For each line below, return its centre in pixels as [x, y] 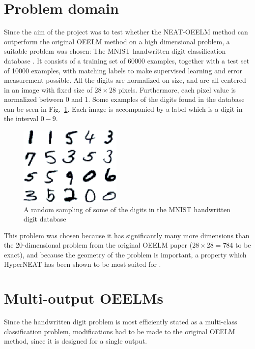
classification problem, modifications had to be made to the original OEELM [120, 331]
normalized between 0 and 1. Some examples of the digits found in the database [124, 99]
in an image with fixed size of [48, 89]
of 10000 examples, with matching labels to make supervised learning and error [123, 70]
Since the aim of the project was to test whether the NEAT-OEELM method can [126, 32]
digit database [45, 219]
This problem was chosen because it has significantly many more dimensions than [127, 235]
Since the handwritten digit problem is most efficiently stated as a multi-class [121, 322]
